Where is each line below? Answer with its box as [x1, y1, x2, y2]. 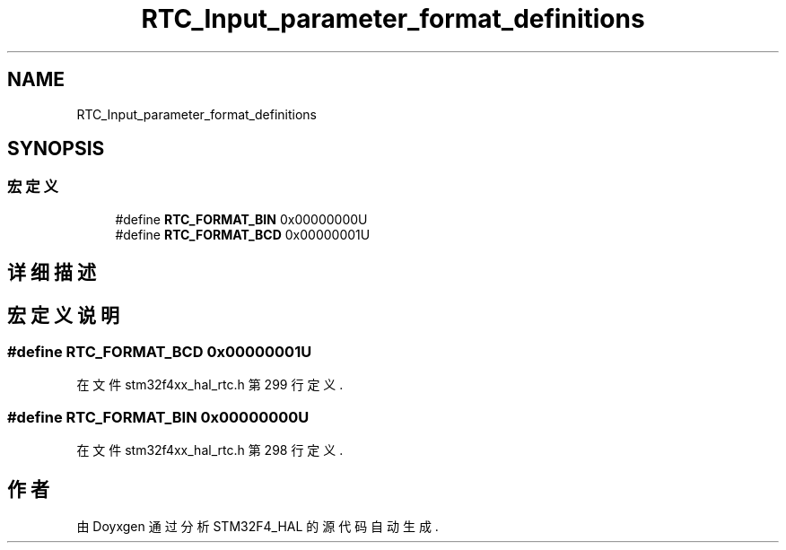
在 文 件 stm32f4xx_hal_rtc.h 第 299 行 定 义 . [76, 377, 344, 393]
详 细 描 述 [7, 261, 96, 284]
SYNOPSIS [7, 137, 105, 161]
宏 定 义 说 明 [7, 303, 119, 327]
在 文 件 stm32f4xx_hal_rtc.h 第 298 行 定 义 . [76, 442, 344, 458]
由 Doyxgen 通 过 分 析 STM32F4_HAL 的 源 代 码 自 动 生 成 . [76, 519, 439, 535]
